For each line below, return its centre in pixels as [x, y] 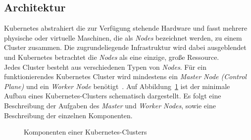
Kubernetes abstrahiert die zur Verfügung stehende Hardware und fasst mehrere [126, 28]
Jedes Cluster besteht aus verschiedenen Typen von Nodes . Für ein [105, 67]
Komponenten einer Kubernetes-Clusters [85, 132]
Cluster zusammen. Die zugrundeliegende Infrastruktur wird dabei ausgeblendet [125, 47]
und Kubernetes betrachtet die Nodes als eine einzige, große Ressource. [112, 57]
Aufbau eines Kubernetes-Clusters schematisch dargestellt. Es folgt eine [113, 96]
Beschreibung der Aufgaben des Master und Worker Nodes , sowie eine [110, 105]
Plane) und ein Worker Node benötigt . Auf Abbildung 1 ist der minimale [117, 86]
